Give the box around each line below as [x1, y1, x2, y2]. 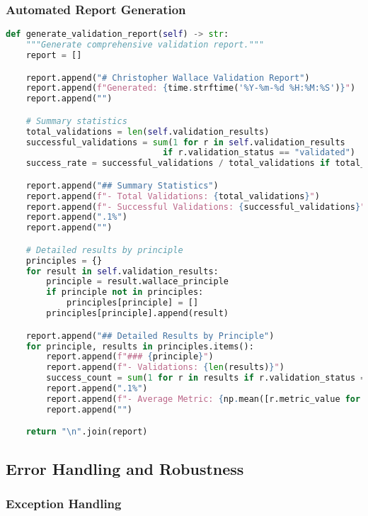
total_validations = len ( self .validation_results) [25, 126, 270, 137]
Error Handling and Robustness [6, 457, 244, 479]
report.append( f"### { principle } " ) [46, 352, 214, 362]
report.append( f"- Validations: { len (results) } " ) [46, 362, 284, 373]
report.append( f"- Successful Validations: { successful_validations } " [25, 201, 366, 212]
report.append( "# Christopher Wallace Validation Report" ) [25, 72, 310, 83]
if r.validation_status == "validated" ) [162, 147, 356, 158]
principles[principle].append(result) [46, 308, 229, 319]
